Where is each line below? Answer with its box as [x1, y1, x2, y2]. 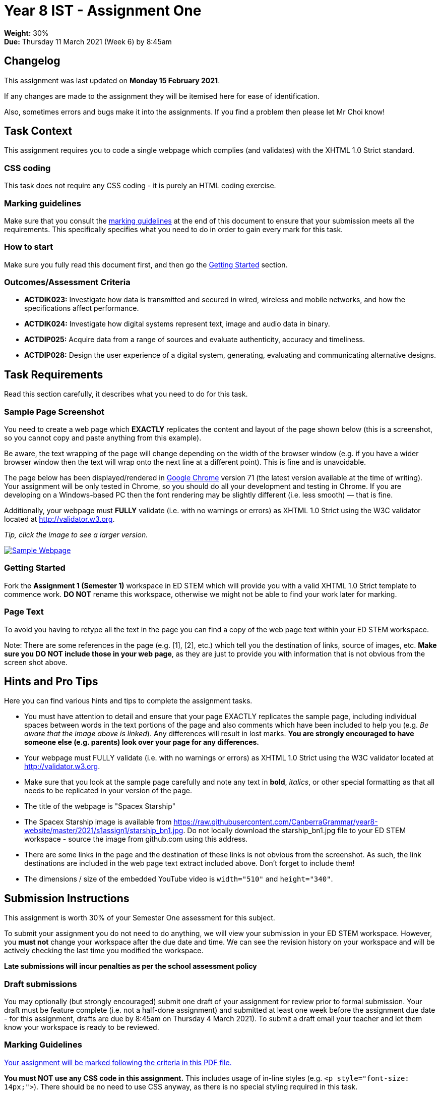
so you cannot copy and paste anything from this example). [4, 433, 202, 443]
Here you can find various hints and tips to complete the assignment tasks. [4, 696, 253, 705]
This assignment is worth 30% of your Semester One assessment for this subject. [4, 913, 275, 922]
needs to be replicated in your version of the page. [24, 786, 192, 795]
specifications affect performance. [24, 304, 139, 313]
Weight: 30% [4, 28, 49, 37]
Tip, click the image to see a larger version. [4, 530, 148, 539]
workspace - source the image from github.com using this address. [24, 835, 248, 844]
